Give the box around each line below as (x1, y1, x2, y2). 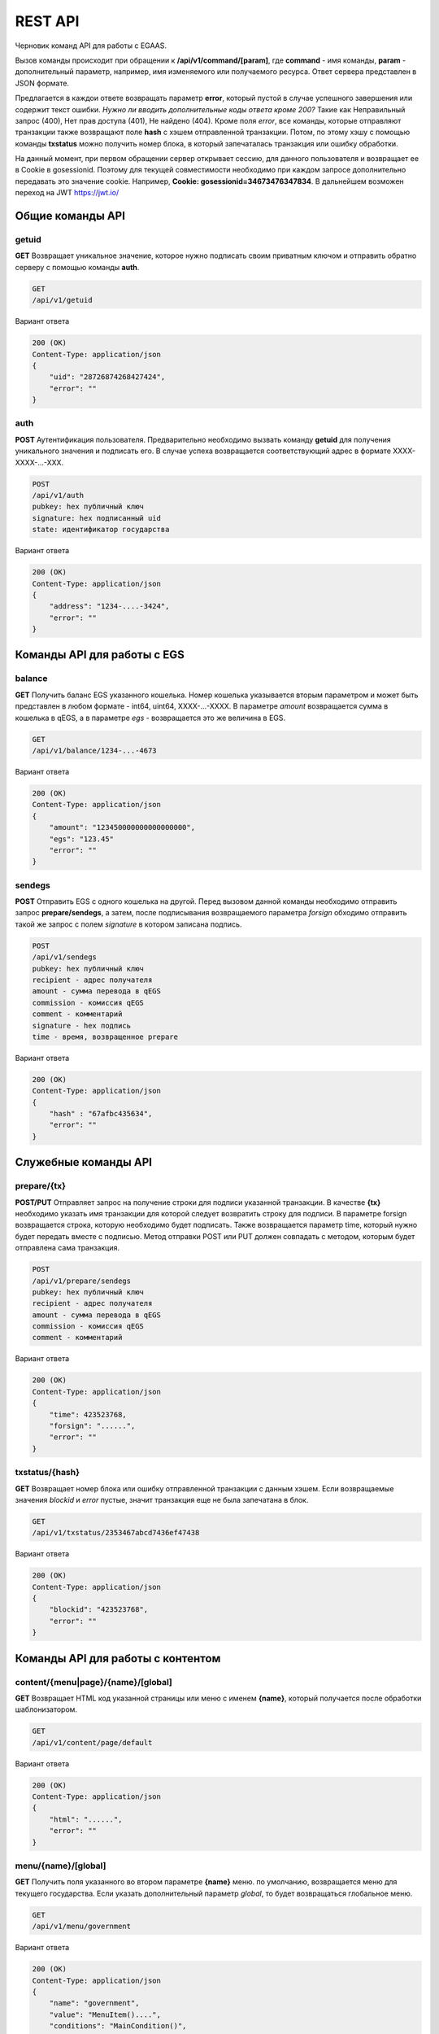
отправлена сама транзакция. (15, 1243, 120, 1253)
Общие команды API (15, 209, 126, 223)
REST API (15, 12, 80, 30)
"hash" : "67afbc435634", (49, 1109, 153, 1119)
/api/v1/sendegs (32, 953, 98, 962)
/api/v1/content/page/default (32, 1738, 153, 1747)
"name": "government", (49, 1998, 140, 2008)
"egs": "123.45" (49, 834, 114, 844)
